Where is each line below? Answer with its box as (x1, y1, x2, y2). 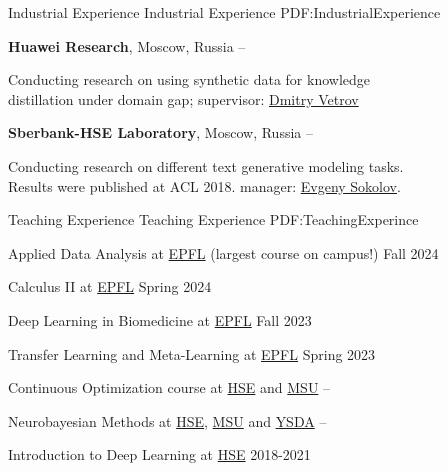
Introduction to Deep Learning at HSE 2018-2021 (8, 444, 311, 465)
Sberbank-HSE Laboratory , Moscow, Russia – (8, 122, 313, 143)
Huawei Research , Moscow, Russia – (8, 35, 246, 56)
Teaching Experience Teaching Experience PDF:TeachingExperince (8, 209, 419, 230)
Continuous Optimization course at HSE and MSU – (8, 377, 331, 398)
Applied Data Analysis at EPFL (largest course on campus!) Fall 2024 (8, 242, 439, 263)
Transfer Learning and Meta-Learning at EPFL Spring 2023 (8, 343, 376, 364)
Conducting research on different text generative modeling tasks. (8, 155, 404, 176)
